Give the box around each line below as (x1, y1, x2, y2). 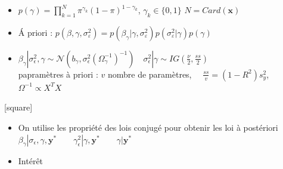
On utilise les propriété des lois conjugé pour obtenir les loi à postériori (18, 121, 278, 133)
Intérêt (18, 155, 43, 167)
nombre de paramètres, (107, 67, 192, 80)
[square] (4, 101, 33, 113)
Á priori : (18, 26, 53, 38)
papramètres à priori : (18, 67, 98, 80)
